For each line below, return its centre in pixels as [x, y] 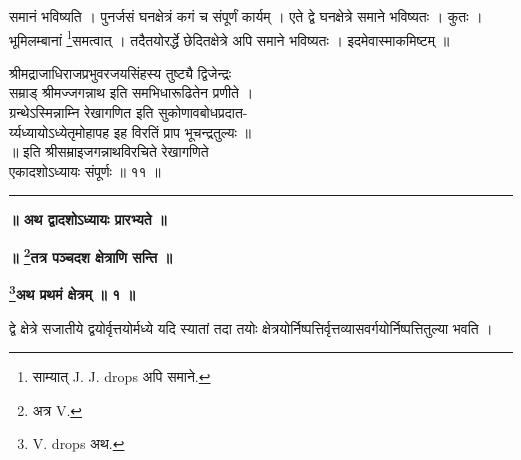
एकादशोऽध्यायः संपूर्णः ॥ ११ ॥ [85, 170]
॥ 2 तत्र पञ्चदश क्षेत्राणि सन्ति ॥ [90, 255]
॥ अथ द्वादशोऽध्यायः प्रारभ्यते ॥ [88, 219]
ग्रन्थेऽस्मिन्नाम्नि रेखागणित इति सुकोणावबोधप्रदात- [128, 112]
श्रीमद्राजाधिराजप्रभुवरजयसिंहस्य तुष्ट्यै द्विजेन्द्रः [120, 72]
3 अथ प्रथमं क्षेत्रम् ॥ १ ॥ [72, 292]
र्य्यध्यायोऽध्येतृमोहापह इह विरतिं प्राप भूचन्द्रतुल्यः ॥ [130, 131]
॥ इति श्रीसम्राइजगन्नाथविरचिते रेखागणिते [109, 151]
